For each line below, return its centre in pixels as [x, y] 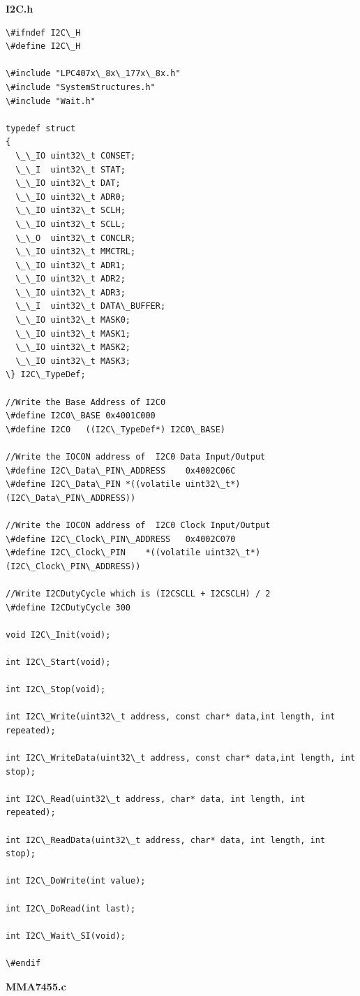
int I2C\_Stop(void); [56, 690]
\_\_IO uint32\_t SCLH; [70, 211]
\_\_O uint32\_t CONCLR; [76, 238]
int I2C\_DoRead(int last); [71, 908]
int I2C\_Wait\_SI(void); [66, 936]
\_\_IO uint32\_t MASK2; [73, 347]
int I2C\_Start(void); [58, 662]
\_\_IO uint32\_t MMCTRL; [76, 252]
